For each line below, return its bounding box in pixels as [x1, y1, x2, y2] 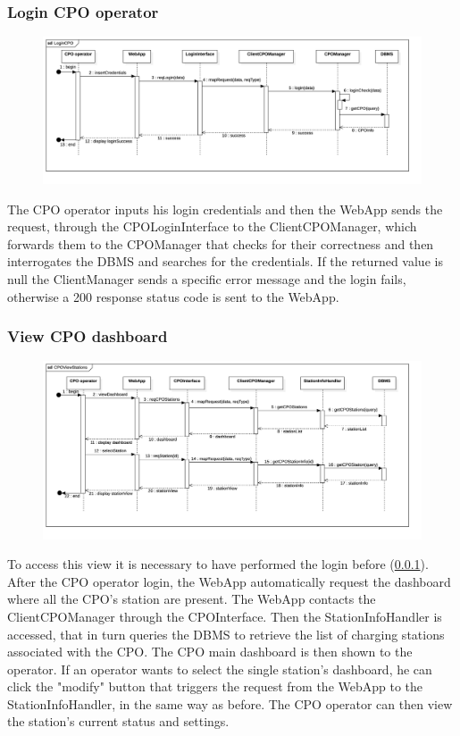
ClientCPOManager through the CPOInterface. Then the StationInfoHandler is [7, 606, 442, 625]
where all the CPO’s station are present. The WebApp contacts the [7, 590, 376, 608]
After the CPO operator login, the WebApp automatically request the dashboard [7, 572, 451, 590]
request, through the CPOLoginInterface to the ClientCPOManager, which [7, 217, 417, 236]
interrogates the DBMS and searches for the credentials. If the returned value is [7, 252, 443, 271]
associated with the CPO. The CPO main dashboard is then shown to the [7, 642, 413, 661]
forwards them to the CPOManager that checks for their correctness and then [7, 234, 434, 253]
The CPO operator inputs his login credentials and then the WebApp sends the [7, 199, 443, 218]
